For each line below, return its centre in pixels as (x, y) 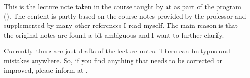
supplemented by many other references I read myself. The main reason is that (121, 25)
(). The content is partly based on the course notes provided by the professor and (125, 16)
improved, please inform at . (46, 70)
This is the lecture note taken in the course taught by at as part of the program (123, 6)
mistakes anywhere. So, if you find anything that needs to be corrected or (113, 60)
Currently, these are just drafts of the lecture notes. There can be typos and (117, 51)
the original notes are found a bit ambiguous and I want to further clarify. (114, 34)
